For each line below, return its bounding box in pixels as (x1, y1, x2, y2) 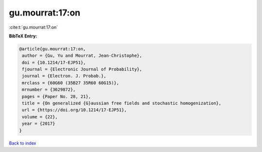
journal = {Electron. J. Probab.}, (22, 73, 107, 79)
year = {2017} (22, 121, 55, 126)
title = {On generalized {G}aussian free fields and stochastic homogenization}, (22, 101, 222, 106)
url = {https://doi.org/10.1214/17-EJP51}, (22, 107, 127, 113)
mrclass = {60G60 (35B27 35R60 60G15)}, (22, 80, 119, 85)
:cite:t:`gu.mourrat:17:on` (9, 24, 58, 30)
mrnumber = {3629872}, (22, 87, 76, 92)
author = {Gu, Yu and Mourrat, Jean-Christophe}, (22, 53, 143, 58)
